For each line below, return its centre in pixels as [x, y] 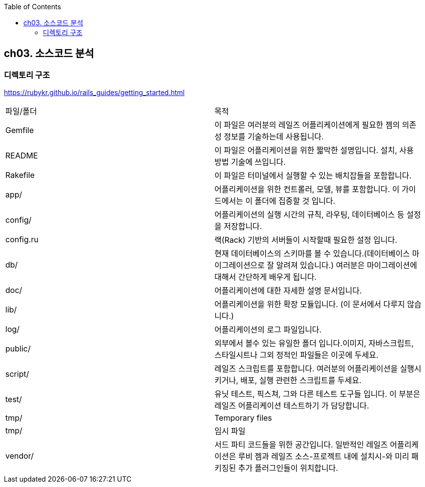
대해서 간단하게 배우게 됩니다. [266, 277]
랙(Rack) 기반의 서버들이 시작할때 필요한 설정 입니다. [306, 240]
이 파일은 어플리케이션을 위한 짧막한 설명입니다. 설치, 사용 [314, 150]
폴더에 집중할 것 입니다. [295, 201]
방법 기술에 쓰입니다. [250, 162]
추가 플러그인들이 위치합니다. [288, 468]
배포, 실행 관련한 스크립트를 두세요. [301, 380]
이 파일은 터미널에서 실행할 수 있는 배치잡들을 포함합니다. [313, 176]
